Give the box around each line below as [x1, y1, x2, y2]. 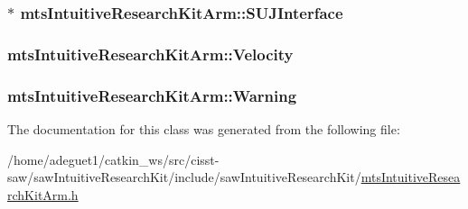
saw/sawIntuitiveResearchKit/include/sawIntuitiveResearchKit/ [7, 168, 361, 186]
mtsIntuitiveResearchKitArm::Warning [7, 84, 297, 106]
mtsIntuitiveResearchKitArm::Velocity [7, 42, 294, 65]
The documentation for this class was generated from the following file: [7, 119, 400, 138]
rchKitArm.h [7, 185, 79, 204]
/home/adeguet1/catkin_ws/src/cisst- [7, 150, 220, 168]
